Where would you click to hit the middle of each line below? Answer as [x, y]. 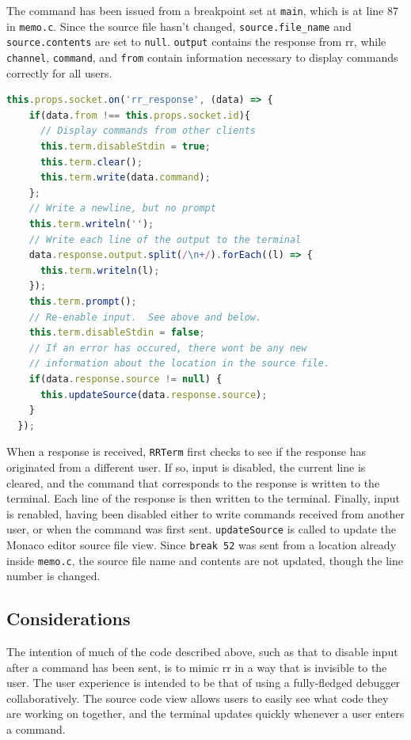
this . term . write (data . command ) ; [125, 178]
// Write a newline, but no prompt [122, 209]
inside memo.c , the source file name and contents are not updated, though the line [205, 560]
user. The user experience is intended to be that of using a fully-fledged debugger [204, 683]
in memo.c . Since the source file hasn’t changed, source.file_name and [179, 26]
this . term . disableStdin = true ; [125, 146]
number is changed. [53, 576]
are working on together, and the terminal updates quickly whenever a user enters [205, 713]
